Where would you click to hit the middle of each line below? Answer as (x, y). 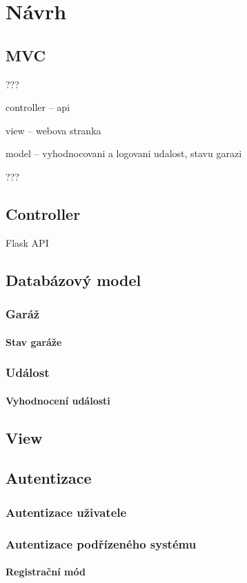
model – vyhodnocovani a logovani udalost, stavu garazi (124, 153)
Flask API (27, 242)
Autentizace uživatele (66, 512)
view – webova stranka (53, 130)
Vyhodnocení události (58, 400)
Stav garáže (34, 341)
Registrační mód (46, 572)
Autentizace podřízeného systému (101, 543)
